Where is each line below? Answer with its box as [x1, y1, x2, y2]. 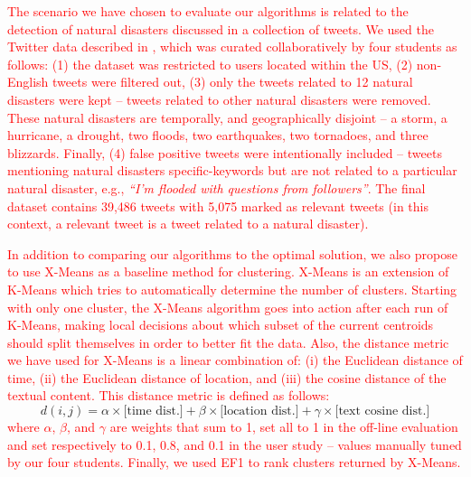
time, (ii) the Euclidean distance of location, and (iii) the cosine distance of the [7, 368, 447, 387]
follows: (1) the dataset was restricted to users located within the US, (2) [7, 54, 413, 73]
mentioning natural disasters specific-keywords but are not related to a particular [7, 161, 457, 180]
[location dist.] [220, 405, 299, 418]
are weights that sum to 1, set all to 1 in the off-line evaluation [109, 417, 458, 436]
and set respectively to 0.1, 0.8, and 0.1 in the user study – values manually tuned [7, 435, 462, 454]
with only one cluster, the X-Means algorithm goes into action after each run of [7, 297, 448, 316]
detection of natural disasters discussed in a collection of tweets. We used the [7, 19, 434, 38]
